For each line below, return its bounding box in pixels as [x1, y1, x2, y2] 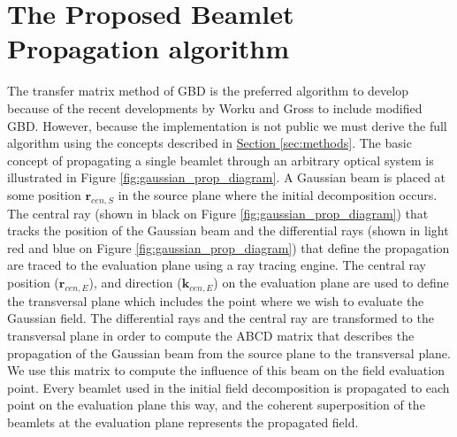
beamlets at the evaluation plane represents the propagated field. [7, 413, 359, 431]
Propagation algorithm [7, 30, 290, 66]
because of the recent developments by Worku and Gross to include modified [7, 98, 423, 117]
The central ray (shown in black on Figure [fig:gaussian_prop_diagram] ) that [7, 203, 429, 222]
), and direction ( [88, 273, 182, 292]
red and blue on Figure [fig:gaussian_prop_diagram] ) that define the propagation [7, 238, 450, 257]
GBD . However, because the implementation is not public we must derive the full [7, 116, 447, 134]
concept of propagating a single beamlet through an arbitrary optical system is [7, 150, 434, 169]
